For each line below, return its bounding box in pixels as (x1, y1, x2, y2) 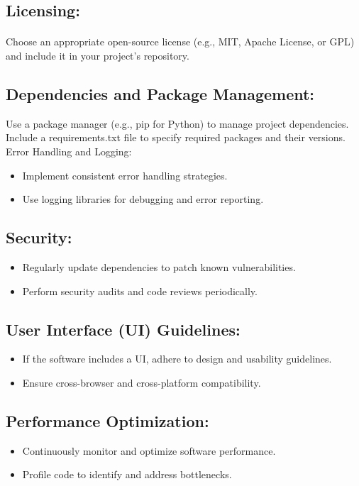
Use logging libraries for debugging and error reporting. (22, 192, 264, 206)
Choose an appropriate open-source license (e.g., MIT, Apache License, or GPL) (6, 34, 355, 49)
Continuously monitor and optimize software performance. (22, 443, 276, 458)
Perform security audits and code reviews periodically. (22, 283, 258, 298)
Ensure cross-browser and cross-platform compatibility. (22, 375, 261, 390)
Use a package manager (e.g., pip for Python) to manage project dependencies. (6, 116, 349, 131)
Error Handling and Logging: (6, 143, 132, 158)
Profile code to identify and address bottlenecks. (22, 467, 232, 482)
